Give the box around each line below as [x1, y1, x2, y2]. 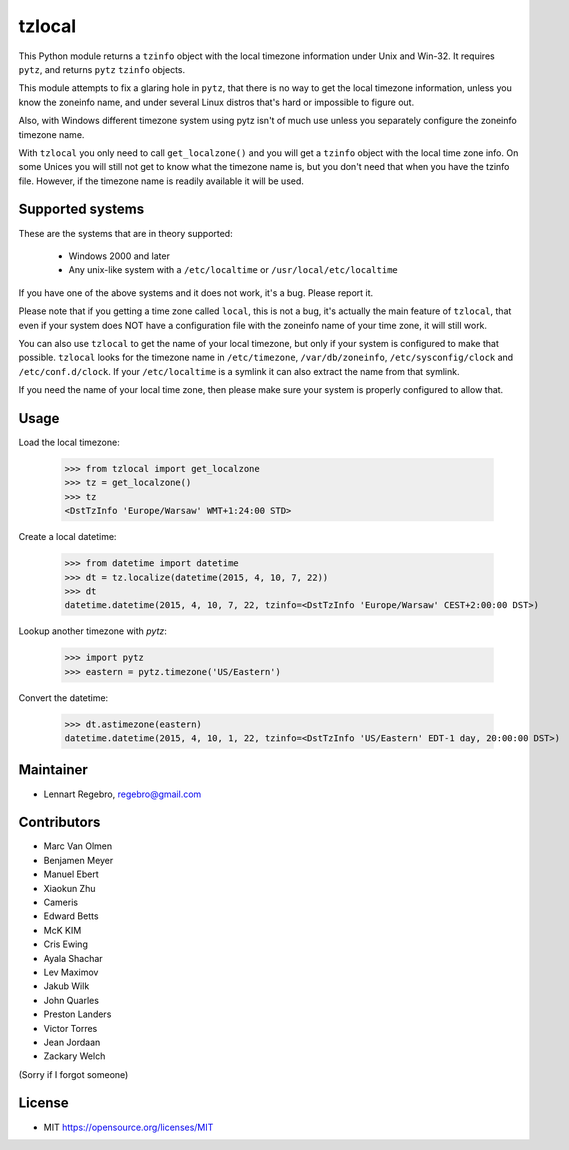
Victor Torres [43, 1022, 98, 1034]
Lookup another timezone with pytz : [18, 625, 167, 637]
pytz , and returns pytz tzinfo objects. [18, 63, 186, 75]
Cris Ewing [43, 938, 89, 950]
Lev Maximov [43, 966, 99, 978]
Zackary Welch [43, 1050, 106, 1062]
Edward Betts [43, 910, 99, 922]
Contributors [18, 814, 101, 831]
